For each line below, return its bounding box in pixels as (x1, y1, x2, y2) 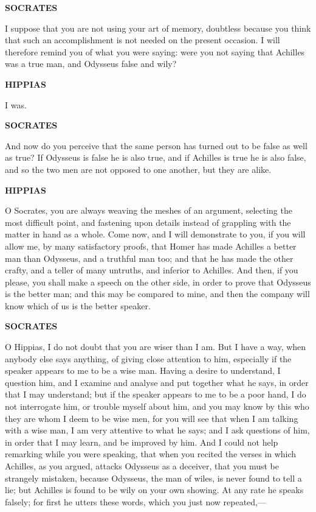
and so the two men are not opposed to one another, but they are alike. (5, 163, 272, 175)
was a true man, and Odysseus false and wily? (5, 57, 177, 70)
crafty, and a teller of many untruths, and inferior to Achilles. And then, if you (5, 264, 298, 276)
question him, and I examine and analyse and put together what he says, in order (5, 376, 309, 388)
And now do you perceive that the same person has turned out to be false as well (5, 139, 307, 152)
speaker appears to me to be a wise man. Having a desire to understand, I (5, 364, 281, 377)
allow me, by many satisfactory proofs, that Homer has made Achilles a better (5, 239, 297, 252)
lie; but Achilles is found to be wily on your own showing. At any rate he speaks (5, 483, 304, 496)
